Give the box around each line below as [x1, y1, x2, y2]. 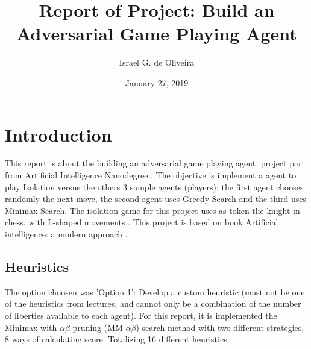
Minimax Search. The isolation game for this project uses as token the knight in [5, 204, 300, 216]
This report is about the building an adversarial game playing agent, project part [5, 157, 305, 169]
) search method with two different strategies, [136, 321, 304, 333]
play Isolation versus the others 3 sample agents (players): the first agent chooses [5, 180, 304, 193]
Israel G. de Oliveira [119, 56, 195, 69]
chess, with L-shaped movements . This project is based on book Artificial [5, 216, 278, 228]
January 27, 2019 [125, 76, 189, 89]
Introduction [5, 122, 112, 146]
